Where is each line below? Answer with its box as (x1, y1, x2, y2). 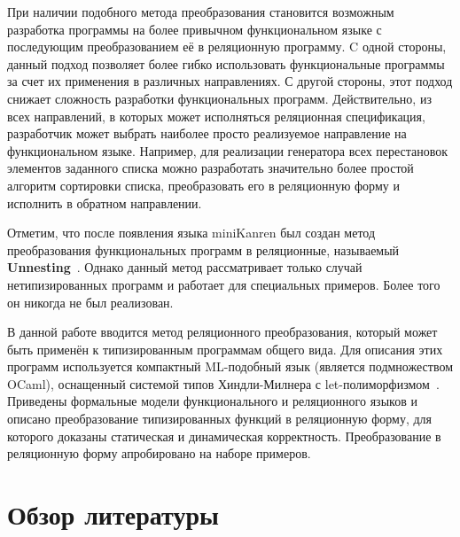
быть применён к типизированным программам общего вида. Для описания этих (7, 339, 443, 358)
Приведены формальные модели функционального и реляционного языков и (7, 392, 417, 410)
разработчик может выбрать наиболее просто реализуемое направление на (7, 124, 407, 143)
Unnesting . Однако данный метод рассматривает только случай (7, 258, 363, 276)
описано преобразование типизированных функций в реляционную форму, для (7, 409, 433, 428)
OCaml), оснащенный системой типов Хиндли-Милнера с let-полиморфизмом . (7, 374, 440, 393)
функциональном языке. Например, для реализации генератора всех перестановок (7, 141, 448, 160)
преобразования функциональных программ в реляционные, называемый (7, 240, 400, 259)
